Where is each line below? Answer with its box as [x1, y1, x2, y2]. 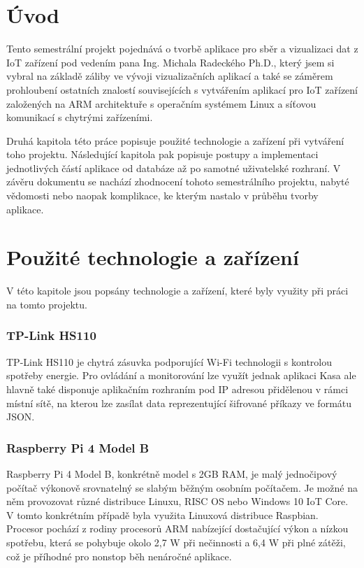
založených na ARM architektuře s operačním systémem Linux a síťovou [6, 96, 316, 111]
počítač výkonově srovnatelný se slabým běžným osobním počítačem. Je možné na [6, 480, 358, 495]
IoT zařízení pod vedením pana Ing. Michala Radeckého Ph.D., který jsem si [6, 55, 335, 69]
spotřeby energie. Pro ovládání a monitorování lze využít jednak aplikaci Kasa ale [6, 368, 356, 383]
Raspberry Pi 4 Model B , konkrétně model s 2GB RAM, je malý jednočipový [6, 466, 337, 481]
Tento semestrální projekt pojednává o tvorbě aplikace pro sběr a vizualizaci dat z [6, 41, 358, 56]
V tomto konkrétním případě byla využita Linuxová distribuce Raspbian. [6, 507, 319, 522]
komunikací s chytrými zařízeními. [6, 110, 153, 125]
